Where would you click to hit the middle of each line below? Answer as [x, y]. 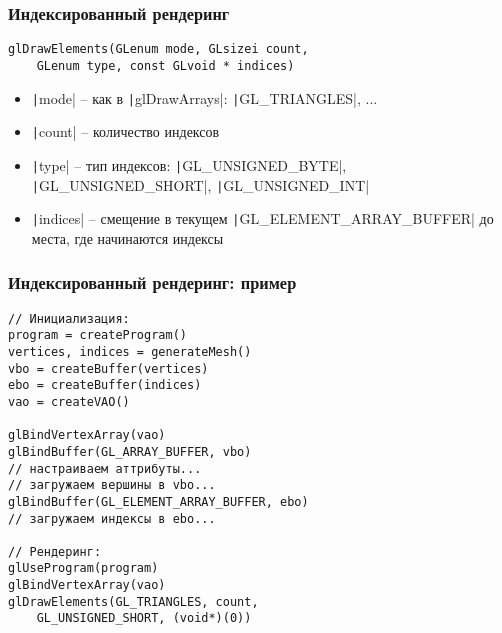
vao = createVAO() [69, 401]
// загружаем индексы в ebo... [112, 518]
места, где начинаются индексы [127, 237]
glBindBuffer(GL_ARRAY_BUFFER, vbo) [130, 451]
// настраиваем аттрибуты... [105, 468]
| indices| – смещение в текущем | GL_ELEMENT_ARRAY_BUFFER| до [262, 218]
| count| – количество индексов [125, 131]
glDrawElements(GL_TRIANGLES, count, [133, 601]
